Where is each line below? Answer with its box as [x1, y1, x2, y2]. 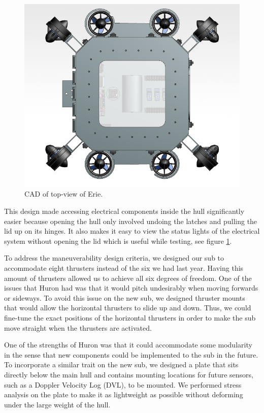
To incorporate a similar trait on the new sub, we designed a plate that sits [4, 359, 239, 370]
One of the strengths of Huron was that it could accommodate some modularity [4, 339, 252, 350]
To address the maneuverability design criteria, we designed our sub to [4, 252, 224, 263]
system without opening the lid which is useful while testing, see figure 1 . [4, 235, 232, 246]
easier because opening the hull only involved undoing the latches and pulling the [4, 215, 257, 226]
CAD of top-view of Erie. [24, 188, 103, 199]
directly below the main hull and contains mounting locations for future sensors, [4, 369, 253, 379]
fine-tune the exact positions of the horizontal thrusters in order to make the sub [4, 312, 256, 323]
